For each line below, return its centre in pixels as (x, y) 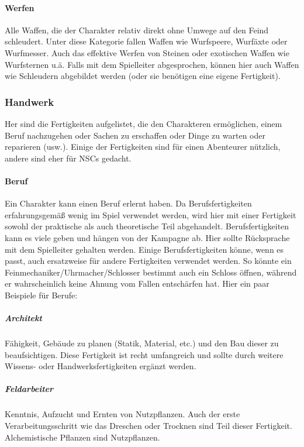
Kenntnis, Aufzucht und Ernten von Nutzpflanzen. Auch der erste (122, 414)
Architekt (23, 318)
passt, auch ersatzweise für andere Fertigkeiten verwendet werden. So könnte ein (148, 261)
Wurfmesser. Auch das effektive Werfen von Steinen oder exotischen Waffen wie (147, 52)
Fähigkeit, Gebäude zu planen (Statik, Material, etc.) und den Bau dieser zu (142, 343)
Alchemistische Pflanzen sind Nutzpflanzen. (82, 437)
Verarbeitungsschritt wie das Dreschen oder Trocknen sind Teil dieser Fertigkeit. (148, 425)
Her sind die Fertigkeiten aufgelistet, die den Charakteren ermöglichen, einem (144, 123)
